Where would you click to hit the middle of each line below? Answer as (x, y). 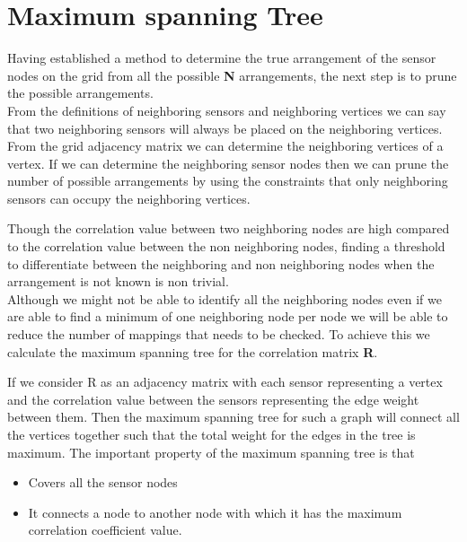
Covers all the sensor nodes (103, 482)
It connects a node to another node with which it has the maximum (215, 512)
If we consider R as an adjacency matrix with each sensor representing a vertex (225, 382)
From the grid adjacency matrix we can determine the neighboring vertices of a (225, 146)
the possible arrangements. (80, 93)
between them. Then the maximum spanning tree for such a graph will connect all (233, 417)
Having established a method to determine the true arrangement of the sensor (222, 58)
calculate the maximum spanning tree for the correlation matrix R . (193, 351)
